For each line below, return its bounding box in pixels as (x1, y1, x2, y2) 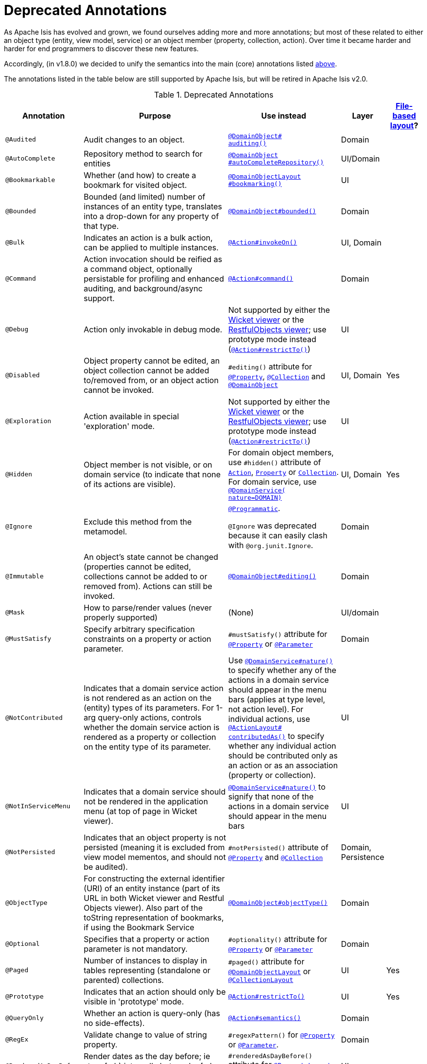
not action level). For (228, 704, 304, 714)
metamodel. (83, 526, 127, 536)
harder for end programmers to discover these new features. (4, 44, 199, 53)
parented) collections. (83, 975, 164, 985)
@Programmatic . (228, 503, 281, 513)
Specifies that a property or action (83, 934, 209, 944)
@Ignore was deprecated (228, 520, 317, 531)
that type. (83, 221, 119, 231)
